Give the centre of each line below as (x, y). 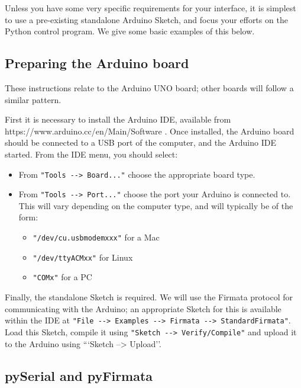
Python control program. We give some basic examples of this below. (130, 31)
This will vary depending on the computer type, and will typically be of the (156, 205)
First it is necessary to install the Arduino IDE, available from (118, 119)
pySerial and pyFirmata (79, 375)
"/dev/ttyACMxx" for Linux (83, 257)
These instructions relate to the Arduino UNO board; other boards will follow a (149, 87)
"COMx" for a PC (62, 277)
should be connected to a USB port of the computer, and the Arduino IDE (140, 142)
